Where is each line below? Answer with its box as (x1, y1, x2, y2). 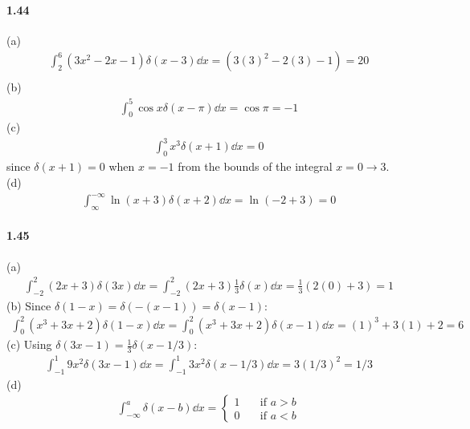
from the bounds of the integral (178, 158, 333, 175)
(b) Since (6, 297, 51, 314)
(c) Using (6, 336, 52, 353)
